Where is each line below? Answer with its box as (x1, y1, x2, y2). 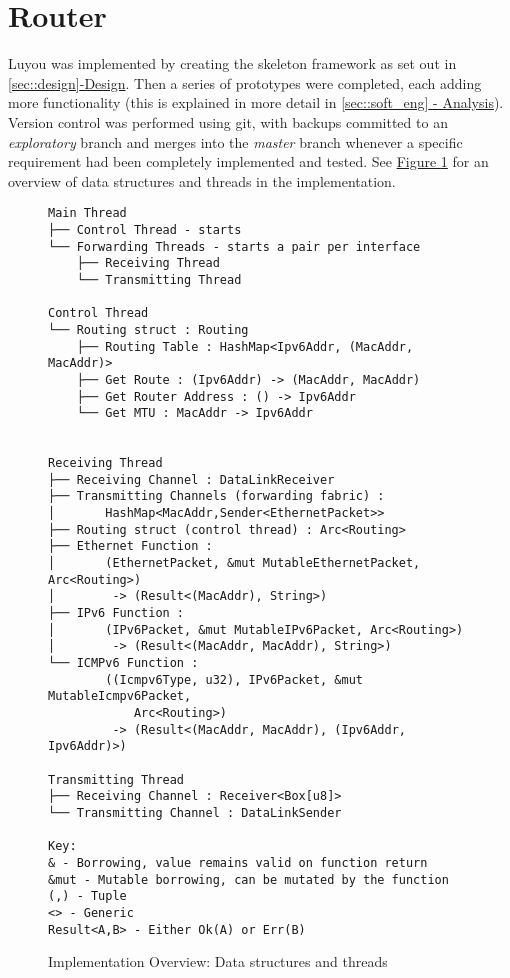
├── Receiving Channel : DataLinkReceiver (48, 472, 335, 487)
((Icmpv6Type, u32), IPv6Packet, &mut (105, 672, 363, 687)
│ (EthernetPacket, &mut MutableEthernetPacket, (48, 556, 421, 571)
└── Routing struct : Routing (48, 322, 249, 337)
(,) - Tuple (48, 889, 127, 904)
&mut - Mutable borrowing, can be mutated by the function (48, 872, 449, 887)
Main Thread (48, 206, 127, 221)
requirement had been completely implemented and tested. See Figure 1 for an (8, 151, 489, 172)
